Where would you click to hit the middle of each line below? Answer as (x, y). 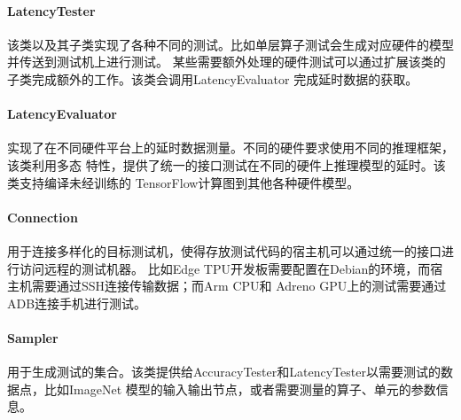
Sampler (33, 337)
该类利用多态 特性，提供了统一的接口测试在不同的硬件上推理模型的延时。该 (227, 164)
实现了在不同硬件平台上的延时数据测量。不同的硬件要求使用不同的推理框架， (230, 148)
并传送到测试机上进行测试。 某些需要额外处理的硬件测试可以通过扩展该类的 (227, 62)
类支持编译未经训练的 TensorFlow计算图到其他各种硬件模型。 (184, 182)
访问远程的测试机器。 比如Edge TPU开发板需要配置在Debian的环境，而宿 (231, 268)
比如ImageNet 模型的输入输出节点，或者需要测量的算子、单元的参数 (240, 389)
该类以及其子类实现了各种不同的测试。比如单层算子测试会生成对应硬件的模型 (230, 44)
